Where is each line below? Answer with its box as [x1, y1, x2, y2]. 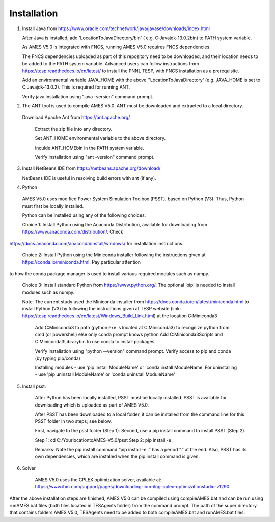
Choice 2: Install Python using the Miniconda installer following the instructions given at [22, 252, 206, 258]
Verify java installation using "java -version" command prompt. [22, 93, 154, 99]
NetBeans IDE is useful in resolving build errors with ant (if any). [22, 175, 156, 181]
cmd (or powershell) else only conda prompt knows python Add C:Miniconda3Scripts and [35, 331, 223, 338]
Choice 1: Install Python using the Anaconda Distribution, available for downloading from [22, 221, 207, 227]
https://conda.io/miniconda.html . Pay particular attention [22, 259, 141, 265]
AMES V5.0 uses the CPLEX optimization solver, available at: [35, 476, 162, 483]
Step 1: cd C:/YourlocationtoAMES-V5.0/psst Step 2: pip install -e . [35, 437, 174, 443]
